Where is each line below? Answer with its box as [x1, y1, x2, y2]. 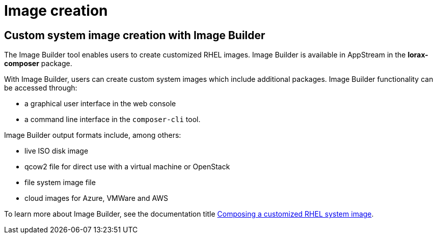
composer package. [4, 59, 72, 68]
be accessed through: [4, 83, 77, 93]
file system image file [24, 178, 96, 187]
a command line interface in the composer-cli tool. [24, 115, 201, 124]
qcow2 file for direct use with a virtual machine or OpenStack [24, 162, 230, 171]
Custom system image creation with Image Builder [4, 28, 265, 42]
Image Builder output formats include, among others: [4, 131, 181, 140]
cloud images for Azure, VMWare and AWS [24, 194, 169, 203]
